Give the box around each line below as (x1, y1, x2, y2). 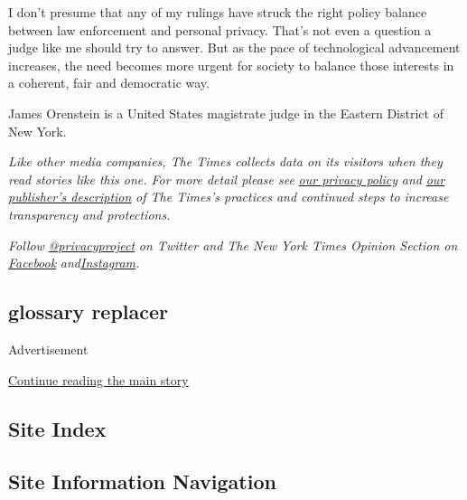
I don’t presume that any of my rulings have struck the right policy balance (8, 3, 427, 21)
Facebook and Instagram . (8, 253, 140, 272)
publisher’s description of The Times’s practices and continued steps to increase (8, 187, 449, 206)
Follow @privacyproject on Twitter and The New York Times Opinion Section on (8, 235, 458, 254)
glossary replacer (8, 297, 169, 325)
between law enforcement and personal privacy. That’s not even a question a (8, 20, 432, 39)
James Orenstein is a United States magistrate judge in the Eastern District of (8, 103, 444, 122)
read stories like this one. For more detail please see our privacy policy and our (8, 169, 445, 188)
